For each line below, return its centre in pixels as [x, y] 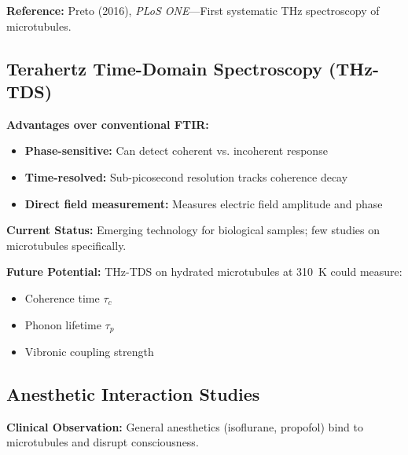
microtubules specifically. [66, 245]
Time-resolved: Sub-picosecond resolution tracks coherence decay [186, 176]
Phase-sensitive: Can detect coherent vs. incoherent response [176, 150]
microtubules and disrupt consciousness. [103, 442]
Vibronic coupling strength [89, 351]
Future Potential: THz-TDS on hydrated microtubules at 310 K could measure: [204, 272]
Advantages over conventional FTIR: [108, 124]
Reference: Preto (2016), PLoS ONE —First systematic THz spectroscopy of [193, 10]
